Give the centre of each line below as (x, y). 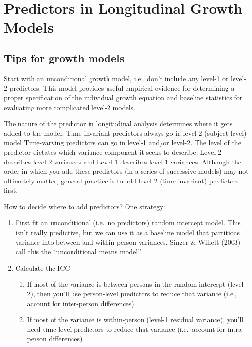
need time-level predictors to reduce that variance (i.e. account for (126, 329)
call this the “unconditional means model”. (79, 251)
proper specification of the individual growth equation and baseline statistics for (123, 97)
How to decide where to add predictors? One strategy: (85, 206)
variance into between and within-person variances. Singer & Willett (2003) (128, 242)
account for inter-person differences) (81, 303)
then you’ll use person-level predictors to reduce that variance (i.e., (137, 294)
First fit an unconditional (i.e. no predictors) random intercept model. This (128, 223)
